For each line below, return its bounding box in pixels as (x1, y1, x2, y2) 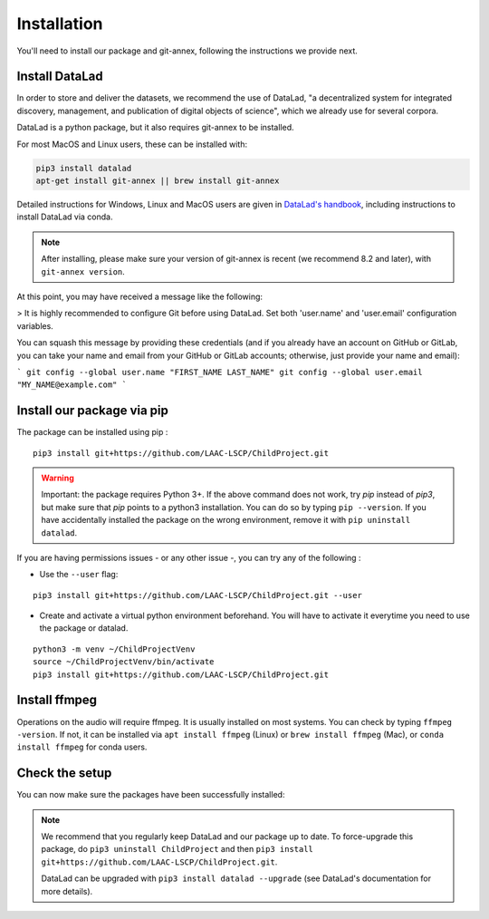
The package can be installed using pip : (16, 427, 168, 438)
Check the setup (16, 766, 112, 781)
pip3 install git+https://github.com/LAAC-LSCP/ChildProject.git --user (33, 590, 362, 600)
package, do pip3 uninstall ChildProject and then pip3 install (41, 844, 314, 855)
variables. (16, 320, 53, 331)
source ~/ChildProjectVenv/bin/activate (33, 657, 215, 667)
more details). (41, 885, 93, 896)
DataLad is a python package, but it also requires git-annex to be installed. (16, 122, 294, 133)
